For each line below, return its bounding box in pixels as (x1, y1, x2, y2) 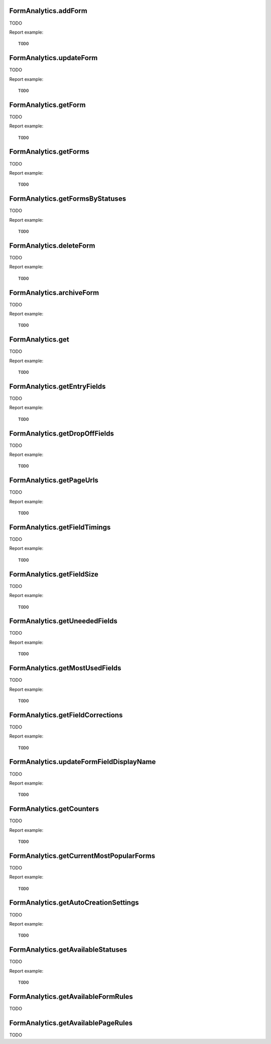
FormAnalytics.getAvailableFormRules (9, 992, 133, 1001)
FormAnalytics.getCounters (9, 805, 99, 813)
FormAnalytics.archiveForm (9, 288, 99, 297)
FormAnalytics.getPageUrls (9, 476, 99, 485)
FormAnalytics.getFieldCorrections (9, 710, 123, 719)
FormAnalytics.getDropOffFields (9, 429, 114, 437)
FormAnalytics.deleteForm (9, 241, 95, 250)
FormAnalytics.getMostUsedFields (9, 664, 121, 672)
